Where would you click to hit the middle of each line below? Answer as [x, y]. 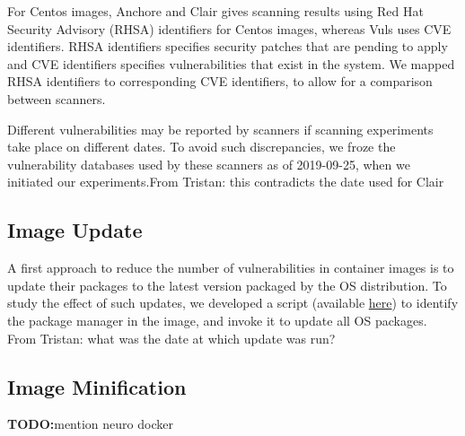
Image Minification [97, 386]
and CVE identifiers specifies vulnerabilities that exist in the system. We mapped [231, 63]
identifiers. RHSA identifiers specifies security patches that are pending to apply [228, 46]
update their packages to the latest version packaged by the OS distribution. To [227, 285]
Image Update [75, 230]
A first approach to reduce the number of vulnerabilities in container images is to [231, 268]
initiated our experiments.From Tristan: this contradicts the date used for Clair [226, 182]
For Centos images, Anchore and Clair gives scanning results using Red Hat [215, 11]
